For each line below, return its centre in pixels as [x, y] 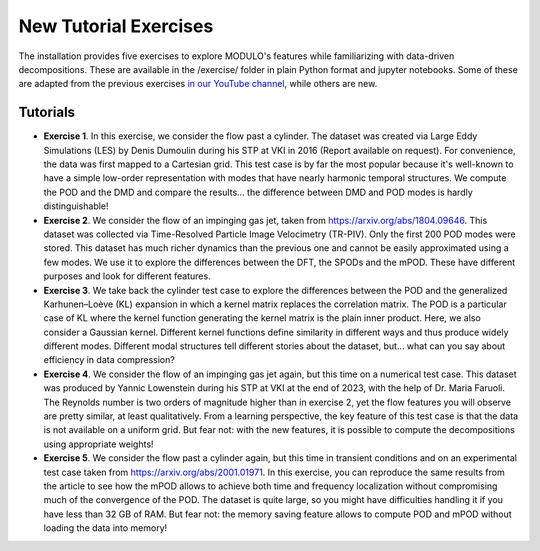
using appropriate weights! [98, 444]
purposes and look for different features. [127, 276]
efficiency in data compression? [109, 360]
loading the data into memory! [105, 528]
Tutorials [46, 112]
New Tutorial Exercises [116, 26]
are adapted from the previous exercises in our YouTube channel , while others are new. [198, 84]
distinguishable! [76, 206]
